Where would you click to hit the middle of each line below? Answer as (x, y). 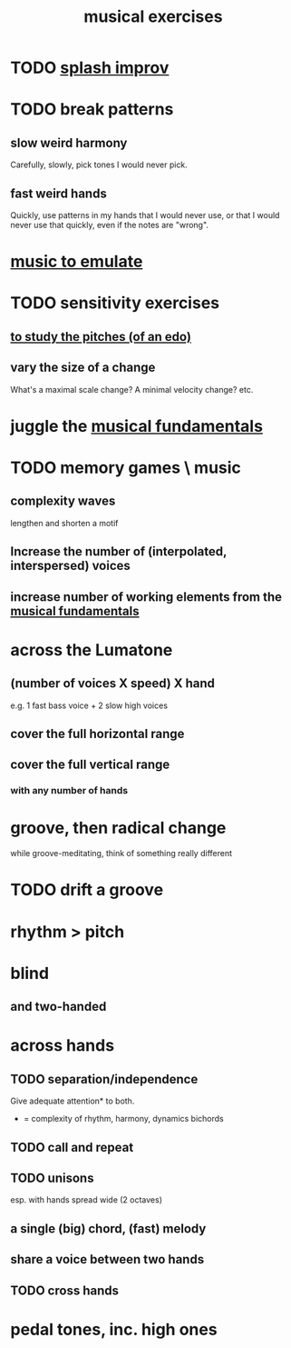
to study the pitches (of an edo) (101, 337)
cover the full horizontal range (97, 734)
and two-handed (58, 1007)
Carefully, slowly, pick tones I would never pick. (99, 165)
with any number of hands (69, 791)
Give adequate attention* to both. (73, 1101)
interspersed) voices (70, 566)
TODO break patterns (92, 110)
